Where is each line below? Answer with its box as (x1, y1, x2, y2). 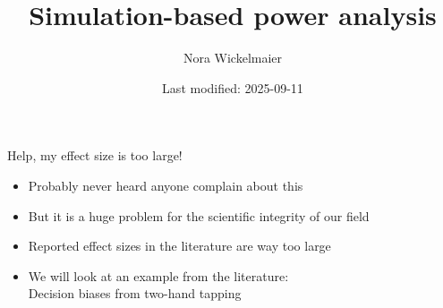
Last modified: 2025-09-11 (162, 78, 303, 97)
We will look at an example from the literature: (28, 266, 289, 285)
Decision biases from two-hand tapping (28, 284, 242, 303)
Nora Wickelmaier (183, 48, 283, 67)
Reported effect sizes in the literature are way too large (28, 236, 331, 255)
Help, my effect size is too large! (7, 146, 183, 165)
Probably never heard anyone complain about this (28, 175, 303, 194)
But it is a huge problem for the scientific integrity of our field (28, 206, 370, 225)
